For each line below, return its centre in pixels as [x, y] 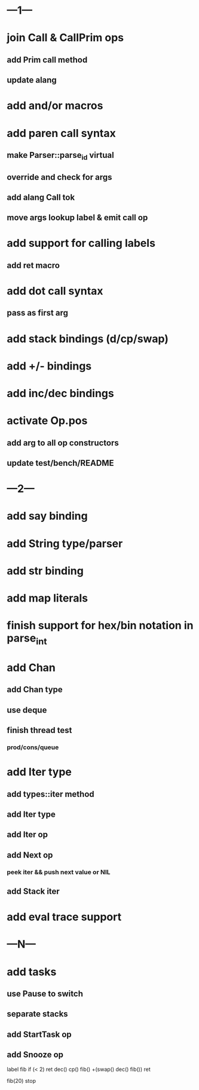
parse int [27, 639]
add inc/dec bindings [60, 393]
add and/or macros [55, 106]
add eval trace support [64, 917]
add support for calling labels [81, 243]
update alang [32, 80]
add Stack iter [33, 891]
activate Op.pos [47, 421]
